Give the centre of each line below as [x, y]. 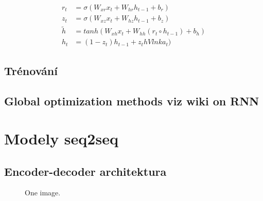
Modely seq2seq [61, 139]
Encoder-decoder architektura [85, 171]
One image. [43, 193]
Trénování [31, 70]
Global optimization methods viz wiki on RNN [132, 100]
